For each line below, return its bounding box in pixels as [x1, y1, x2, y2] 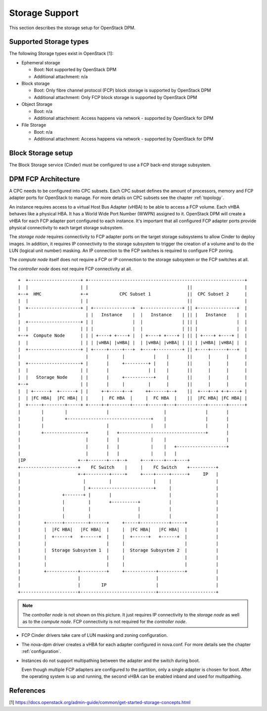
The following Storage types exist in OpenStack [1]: [9, 51, 114, 56]
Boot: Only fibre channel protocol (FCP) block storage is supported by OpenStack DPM [34, 87, 211, 94]
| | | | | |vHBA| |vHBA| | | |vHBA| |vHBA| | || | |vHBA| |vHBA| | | [18, 340, 247, 345]
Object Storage [21, 102, 53, 107]
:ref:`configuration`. [21, 649, 61, 655]
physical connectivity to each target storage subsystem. [9, 224, 124, 230]
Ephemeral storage [21, 59, 60, 65]
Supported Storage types [9, 38, 89, 46]
